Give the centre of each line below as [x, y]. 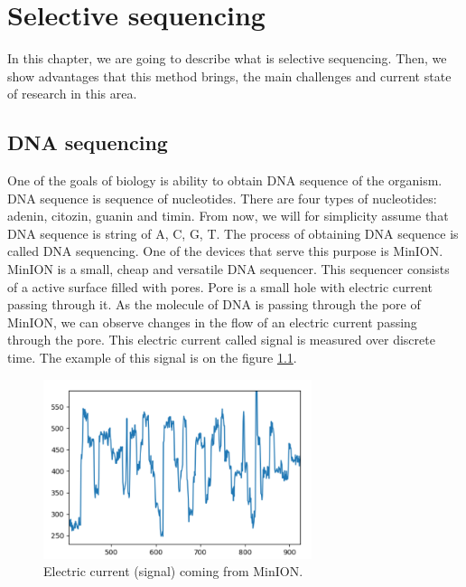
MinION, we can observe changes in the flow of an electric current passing [212, 322]
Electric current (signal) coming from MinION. [173, 571]
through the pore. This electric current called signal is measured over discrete [221, 340]
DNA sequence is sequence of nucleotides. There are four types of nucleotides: [222, 198]
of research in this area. [72, 94]
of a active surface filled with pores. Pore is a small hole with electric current [220, 286]
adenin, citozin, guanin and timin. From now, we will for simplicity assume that [228, 216]
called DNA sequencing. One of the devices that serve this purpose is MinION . [225, 251]
